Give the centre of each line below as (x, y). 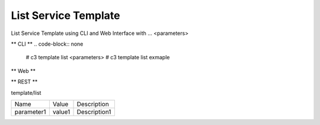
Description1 (94, 111)
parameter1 (30, 111)
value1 (61, 111)
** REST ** (24, 82)
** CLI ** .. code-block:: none (47, 44)
